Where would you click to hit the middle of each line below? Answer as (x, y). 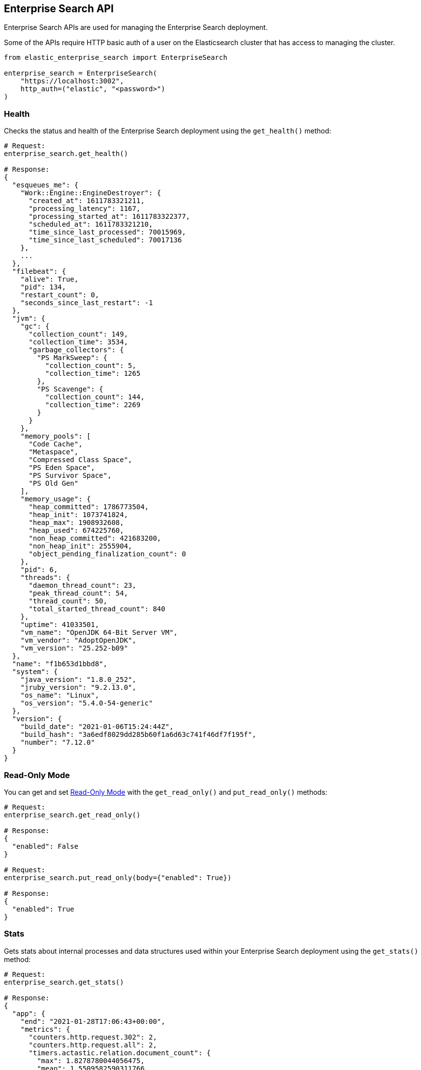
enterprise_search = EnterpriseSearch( (80, 73)
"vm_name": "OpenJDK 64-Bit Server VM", (99, 633)
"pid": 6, (39, 570)
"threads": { (45, 578)
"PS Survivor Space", (70, 476)
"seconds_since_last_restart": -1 (87, 303)
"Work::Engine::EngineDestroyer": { (91, 193)
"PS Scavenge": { (70, 389)
